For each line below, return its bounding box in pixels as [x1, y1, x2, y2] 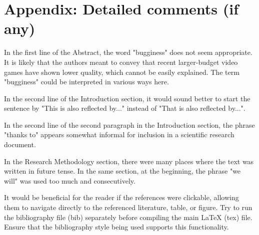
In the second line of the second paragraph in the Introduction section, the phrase [4, 119, 255, 130]
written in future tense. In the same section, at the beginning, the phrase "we [4, 166, 241, 176]
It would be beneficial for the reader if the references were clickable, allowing [4, 192, 239, 203]
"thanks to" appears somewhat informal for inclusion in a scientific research [4, 129, 234, 140]
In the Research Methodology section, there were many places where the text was [4, 156, 254, 166]
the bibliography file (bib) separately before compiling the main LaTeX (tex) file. [4, 212, 252, 222]
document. [4, 139, 36, 150]
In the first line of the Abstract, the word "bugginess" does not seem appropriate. [4, 47, 252, 57]
